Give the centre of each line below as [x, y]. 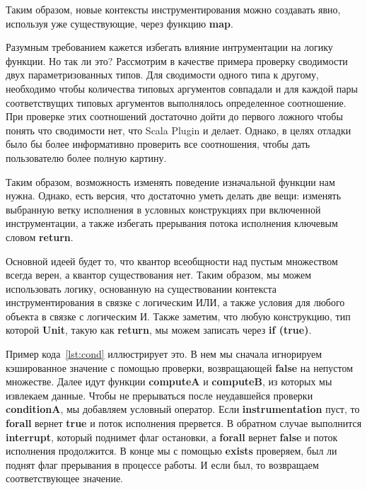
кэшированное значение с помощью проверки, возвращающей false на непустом [180, 367]
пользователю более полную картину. [86, 157]
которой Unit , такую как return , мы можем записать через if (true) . [159, 330]
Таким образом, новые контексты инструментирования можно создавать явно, [173, 9]
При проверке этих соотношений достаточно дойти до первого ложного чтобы [174, 116]
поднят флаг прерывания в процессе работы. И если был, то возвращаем [162, 464]
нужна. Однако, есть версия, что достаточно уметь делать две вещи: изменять [174, 196]
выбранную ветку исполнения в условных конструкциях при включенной [163, 209]
